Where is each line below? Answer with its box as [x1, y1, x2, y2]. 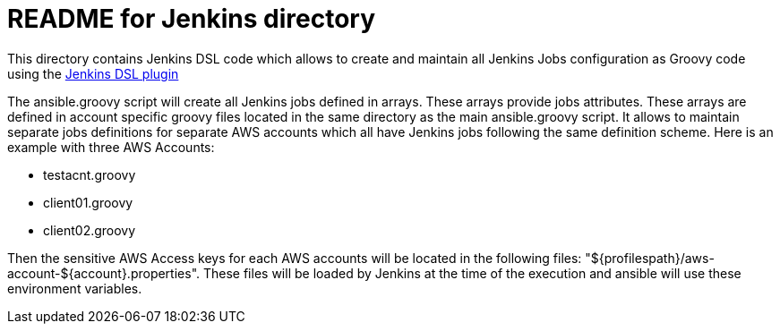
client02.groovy [43, 222, 136, 238]
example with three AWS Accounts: [7, 139, 215, 155]
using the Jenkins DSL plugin [7, 65, 179, 81]
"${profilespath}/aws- [585, 250, 715, 266]
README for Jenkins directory [7, 4, 376, 34]
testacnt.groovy [43, 166, 136, 182]
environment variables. [7, 280, 142, 296]
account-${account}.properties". [7, 265, 201, 281]
